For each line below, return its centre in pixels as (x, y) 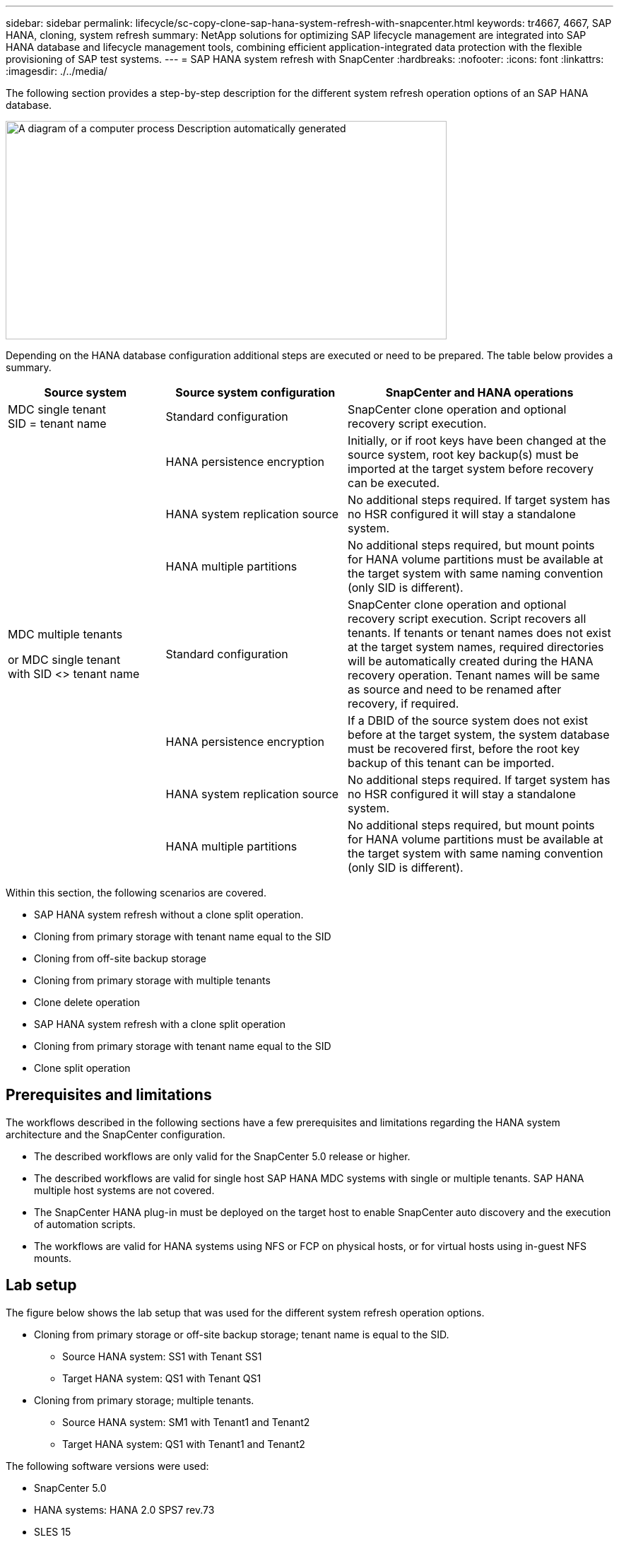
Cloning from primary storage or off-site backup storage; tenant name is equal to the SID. (242, 1334)
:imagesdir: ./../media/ (57, 71)
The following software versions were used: (107, 1466)
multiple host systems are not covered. (124, 1190)
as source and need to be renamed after (455, 689)
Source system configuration (255, 392)
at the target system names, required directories (476, 647)
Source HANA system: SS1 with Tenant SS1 (162, 1356)
